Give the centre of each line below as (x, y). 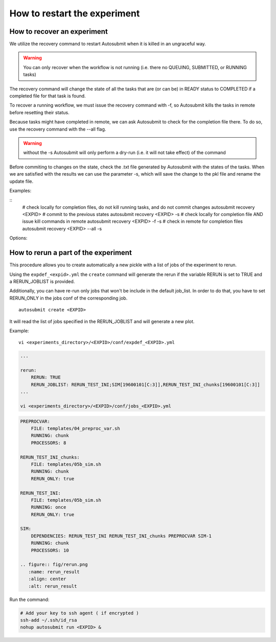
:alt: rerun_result (53, 586)
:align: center (47, 579)
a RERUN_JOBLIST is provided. (42, 281)
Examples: (20, 190)
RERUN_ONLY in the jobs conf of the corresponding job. (68, 298)
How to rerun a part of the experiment (71, 253)
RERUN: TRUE (46, 377)
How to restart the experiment (75, 13)
